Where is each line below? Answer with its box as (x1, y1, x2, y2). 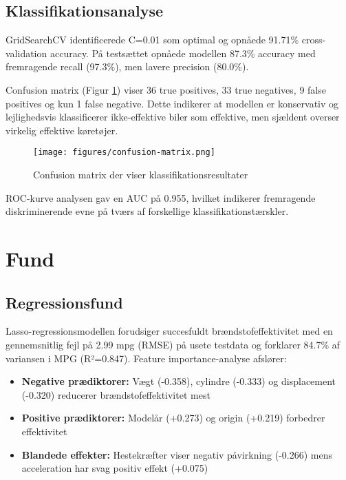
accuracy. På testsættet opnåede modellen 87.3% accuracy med (50, 45, 316, 60)
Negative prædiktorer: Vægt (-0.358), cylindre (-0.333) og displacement (21, 374, 336, 388)
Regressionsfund (6, 291, 123, 313)
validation (6, 45, 47, 60)
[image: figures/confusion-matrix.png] (33, 147, 215, 158)
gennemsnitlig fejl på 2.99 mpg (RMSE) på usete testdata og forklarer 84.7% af (6, 337, 340, 351)
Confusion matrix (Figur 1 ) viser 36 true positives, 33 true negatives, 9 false (6, 82, 326, 96)
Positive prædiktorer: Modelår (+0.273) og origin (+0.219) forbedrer (21, 410, 325, 425)
